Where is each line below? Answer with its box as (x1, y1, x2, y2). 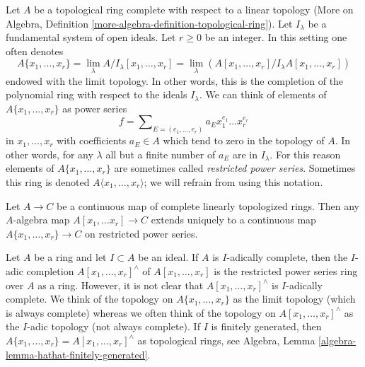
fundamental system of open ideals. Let (6, 30, 176, 45)
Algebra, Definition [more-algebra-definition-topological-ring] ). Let (6, 16, 293, 30)
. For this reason (270, 146, 341, 161)
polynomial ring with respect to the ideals (6, 87, 187, 102)
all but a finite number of (105, 146, 216, 161)
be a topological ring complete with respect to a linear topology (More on (34, 2, 354, 16)
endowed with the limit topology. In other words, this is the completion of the (6, 73, 344, 88)
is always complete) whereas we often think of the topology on (6, 305, 276, 320)
